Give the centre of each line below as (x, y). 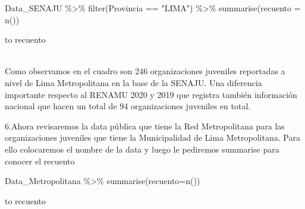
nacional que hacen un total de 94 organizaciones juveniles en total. (128, 106)
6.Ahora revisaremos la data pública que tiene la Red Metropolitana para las (145, 126)
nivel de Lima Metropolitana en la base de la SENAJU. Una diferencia (133, 82)
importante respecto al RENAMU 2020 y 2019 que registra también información (151, 94)
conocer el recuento (40, 161)
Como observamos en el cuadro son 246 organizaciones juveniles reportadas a (145, 71)
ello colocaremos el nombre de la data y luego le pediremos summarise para (142, 149)
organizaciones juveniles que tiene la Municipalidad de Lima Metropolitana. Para (152, 137)
